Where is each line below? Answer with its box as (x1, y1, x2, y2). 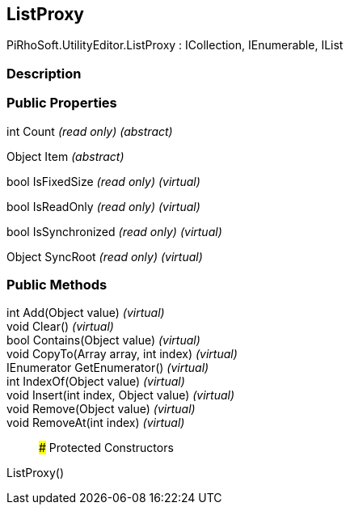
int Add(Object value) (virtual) (6, 306, 165, 320)
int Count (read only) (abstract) (6, 124, 173, 138)
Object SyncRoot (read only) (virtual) (6, 249, 203, 264)
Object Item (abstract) (6, 149, 124, 163)
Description (6, 65, 82, 82)
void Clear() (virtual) (6, 319, 114, 334)
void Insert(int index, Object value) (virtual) (6, 388, 235, 403)
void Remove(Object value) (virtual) (6, 402, 196, 416)
